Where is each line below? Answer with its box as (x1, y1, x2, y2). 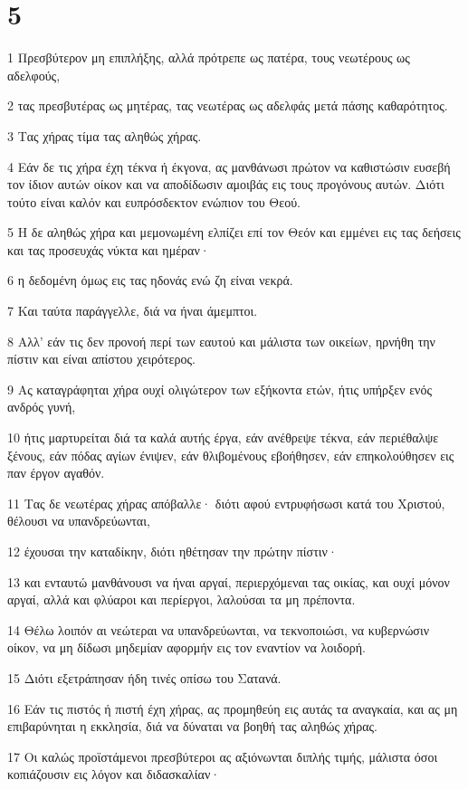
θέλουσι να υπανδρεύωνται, (7, 511, 150, 530)
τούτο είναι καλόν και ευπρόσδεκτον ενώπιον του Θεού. (7, 192, 301, 211)
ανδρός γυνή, (7, 397, 76, 416)
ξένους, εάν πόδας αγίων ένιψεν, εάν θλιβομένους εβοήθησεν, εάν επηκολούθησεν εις (7, 445, 454, 464)
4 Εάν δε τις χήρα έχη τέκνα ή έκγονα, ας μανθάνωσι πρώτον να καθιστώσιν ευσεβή (7, 157, 451, 176)
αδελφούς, (7, 65, 61, 84)
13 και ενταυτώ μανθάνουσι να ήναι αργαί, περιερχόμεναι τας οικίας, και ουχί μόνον (7, 572, 450, 591)
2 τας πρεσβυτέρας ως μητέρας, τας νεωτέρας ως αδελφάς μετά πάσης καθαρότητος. (7, 96, 448, 115)
